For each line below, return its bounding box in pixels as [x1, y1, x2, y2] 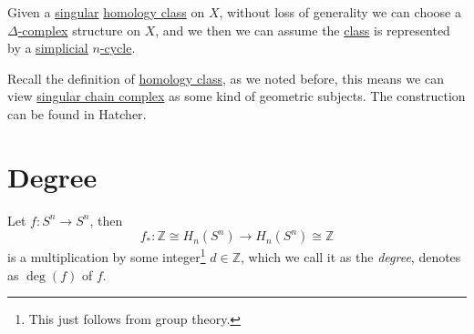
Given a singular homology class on [7, 3, 205, 21]
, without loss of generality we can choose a [219, 3, 461, 21]
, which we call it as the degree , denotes [240, 247, 461, 266]
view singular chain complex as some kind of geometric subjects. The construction [7, 86, 466, 106]
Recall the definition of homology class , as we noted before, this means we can [7, 68, 444, 87]
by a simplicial [7, 38, 88, 57]
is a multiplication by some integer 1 [7, 245, 206, 266]
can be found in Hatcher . [7, 104, 147, 123]
